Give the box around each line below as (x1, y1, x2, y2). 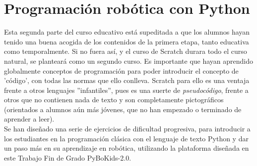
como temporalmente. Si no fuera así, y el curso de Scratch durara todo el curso (4, 46, 247, 56)
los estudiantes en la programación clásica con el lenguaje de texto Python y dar (4, 133, 249, 143)
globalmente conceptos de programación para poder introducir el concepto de (4, 65, 239, 76)
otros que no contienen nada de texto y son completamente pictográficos (4, 94, 224, 105)
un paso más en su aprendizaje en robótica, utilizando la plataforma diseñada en (4, 143, 249, 153)
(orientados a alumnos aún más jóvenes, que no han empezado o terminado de (4, 104, 242, 114)
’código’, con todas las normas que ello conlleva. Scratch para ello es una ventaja (4, 75, 250, 85)
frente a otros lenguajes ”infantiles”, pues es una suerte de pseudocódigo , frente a (4, 84, 249, 95)
